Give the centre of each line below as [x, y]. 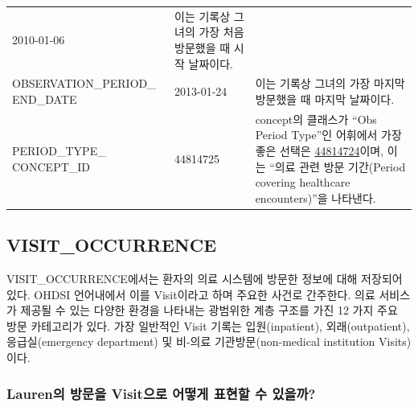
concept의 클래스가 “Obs [316, 119]
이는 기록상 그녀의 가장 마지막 [330, 83]
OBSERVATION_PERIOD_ [84, 83]
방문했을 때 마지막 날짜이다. [325, 99]
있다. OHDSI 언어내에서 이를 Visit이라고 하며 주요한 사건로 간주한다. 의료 [191, 294]
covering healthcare [303, 182]
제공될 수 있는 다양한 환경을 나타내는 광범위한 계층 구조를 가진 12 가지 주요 [209, 310]
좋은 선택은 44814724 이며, [320, 150]
